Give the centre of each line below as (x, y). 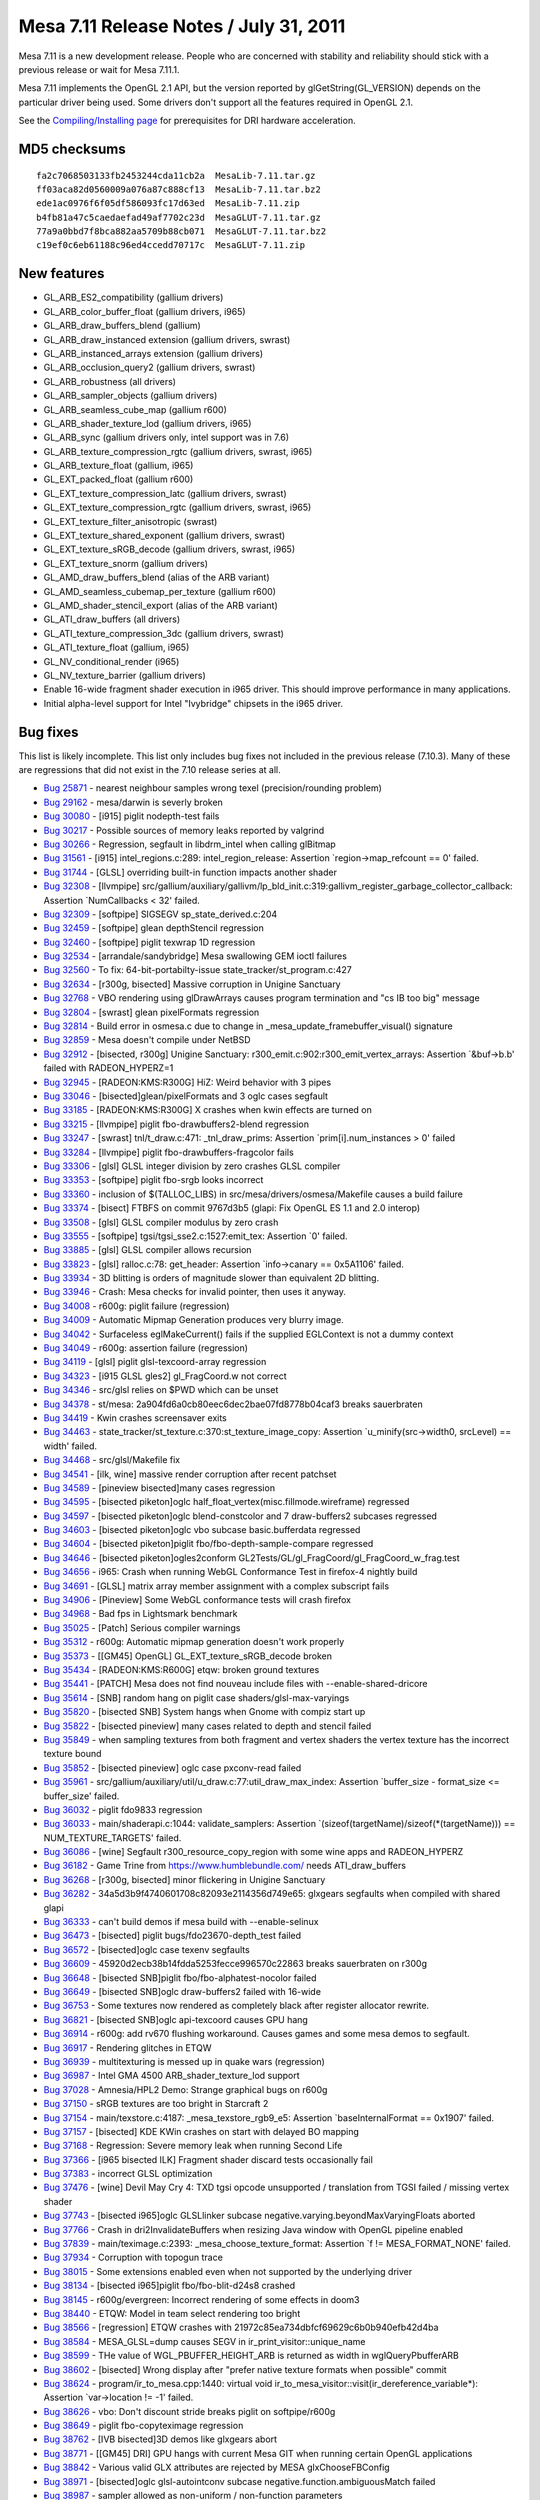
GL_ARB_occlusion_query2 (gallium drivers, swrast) (149, 367)
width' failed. (70, 1446)
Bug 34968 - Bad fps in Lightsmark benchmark (141, 1614)
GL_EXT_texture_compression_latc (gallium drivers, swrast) (165, 493)
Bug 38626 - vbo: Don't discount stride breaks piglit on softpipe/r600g (189, 2411)
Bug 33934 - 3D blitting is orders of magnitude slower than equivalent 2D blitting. (211, 1278)
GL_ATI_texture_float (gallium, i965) (116, 647)
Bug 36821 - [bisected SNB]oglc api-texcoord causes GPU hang (176, 2019)
